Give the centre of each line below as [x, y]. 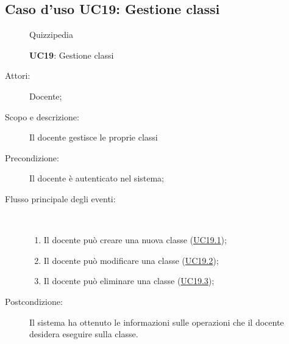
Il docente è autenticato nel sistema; [97, 178]
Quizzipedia [51, 35]
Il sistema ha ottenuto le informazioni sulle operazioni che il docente [157, 322]
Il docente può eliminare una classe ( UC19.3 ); [129, 281]
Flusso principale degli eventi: [60, 198]
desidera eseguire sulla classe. [84, 334]
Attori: [18, 75]
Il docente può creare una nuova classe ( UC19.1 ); [135, 240]
